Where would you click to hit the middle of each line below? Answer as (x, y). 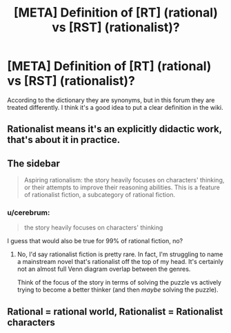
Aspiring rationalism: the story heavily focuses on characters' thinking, (124, 180)
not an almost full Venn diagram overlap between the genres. (104, 269)
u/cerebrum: (29, 213)
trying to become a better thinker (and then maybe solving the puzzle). (118, 290)
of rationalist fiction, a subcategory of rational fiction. (100, 195)
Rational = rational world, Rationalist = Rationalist (115, 311)
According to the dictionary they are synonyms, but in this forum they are (111, 100)
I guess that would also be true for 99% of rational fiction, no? (95, 241)
